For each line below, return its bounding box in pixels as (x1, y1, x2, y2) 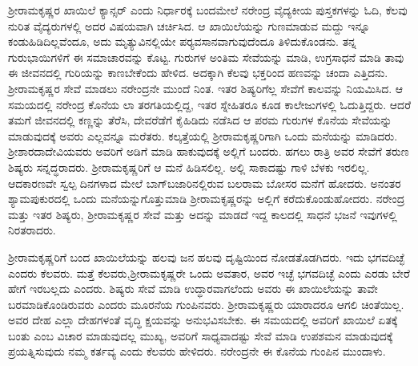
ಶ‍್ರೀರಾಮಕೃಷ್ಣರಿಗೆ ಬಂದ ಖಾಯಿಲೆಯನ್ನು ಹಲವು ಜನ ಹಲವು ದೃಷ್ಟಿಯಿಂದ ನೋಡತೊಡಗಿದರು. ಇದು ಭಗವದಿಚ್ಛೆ (8, 248, 404, 265)
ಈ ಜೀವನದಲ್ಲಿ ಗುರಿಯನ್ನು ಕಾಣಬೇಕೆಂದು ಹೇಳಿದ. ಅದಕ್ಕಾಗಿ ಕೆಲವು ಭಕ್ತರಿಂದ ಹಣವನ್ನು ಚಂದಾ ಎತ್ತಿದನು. (8, 64, 388, 81)
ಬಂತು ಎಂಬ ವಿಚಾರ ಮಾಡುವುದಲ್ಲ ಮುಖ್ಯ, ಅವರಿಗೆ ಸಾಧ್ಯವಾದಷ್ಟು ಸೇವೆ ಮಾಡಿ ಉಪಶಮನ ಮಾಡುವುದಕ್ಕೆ (8, 327, 393, 344)
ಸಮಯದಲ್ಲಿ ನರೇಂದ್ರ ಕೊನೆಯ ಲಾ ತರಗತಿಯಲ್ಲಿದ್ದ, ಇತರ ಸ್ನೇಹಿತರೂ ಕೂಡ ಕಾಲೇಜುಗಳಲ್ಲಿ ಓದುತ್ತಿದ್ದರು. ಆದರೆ (8, 96, 412, 112)
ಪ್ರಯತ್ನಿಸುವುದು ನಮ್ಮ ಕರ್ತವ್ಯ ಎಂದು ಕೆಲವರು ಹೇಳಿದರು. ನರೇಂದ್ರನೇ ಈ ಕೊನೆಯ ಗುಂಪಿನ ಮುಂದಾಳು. (8, 343, 386, 360)
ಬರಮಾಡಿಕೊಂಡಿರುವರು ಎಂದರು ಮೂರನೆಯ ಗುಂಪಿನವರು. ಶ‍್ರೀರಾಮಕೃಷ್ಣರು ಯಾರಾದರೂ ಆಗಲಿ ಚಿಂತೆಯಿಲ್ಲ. (8, 295, 404, 312)
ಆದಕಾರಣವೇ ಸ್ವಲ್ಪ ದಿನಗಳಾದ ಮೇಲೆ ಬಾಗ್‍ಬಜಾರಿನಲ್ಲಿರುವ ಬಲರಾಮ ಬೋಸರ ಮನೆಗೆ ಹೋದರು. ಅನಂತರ (8, 174, 401, 191)
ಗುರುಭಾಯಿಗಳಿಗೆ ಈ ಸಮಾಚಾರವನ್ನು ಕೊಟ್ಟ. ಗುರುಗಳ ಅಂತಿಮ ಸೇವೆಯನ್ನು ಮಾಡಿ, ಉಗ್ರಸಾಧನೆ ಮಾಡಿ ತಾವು (8, 48, 404, 65)
